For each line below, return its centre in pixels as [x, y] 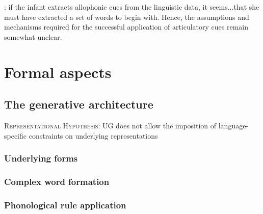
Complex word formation [57, 181]
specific [16, 135]
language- [233, 125]
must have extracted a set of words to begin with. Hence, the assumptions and [127, 17]
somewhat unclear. [33, 36]
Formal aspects [58, 72]
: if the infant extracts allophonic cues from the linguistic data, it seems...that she [132, 7]
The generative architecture [79, 104]
